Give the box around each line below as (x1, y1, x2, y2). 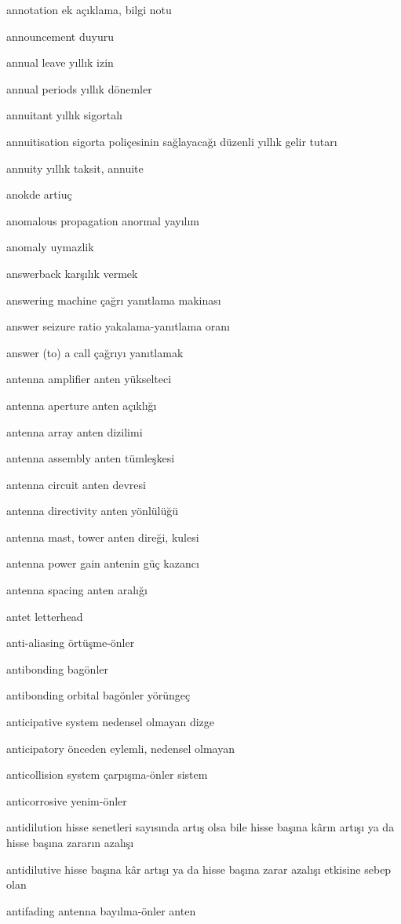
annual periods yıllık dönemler (6, 80, 152, 97)
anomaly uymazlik (6, 239, 94, 255)
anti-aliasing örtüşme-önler (6, 634, 135, 651)
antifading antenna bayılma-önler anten (6, 902, 196, 919)
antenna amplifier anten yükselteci (6, 371, 172, 387)
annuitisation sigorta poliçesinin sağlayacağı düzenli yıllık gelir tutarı (6, 133, 337, 149)
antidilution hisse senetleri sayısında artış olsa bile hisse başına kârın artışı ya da (6, 819, 395, 835)
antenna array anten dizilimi (6, 423, 143, 440)
